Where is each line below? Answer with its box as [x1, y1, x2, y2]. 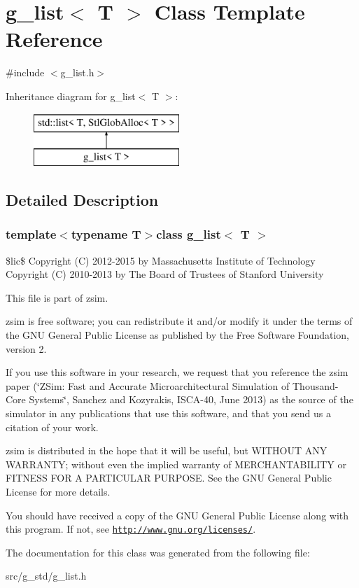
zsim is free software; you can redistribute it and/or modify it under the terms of [6, 314, 353, 328]
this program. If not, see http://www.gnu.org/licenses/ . [6, 521, 256, 536]
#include [6, 65, 45, 80]
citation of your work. [6, 419, 99, 434]
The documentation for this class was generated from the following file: [6, 545, 310, 559]
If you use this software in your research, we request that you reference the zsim [6, 365, 349, 379]
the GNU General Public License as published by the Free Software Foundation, [6, 328, 349, 342]
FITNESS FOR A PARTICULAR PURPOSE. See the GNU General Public [6, 470, 332, 485]
